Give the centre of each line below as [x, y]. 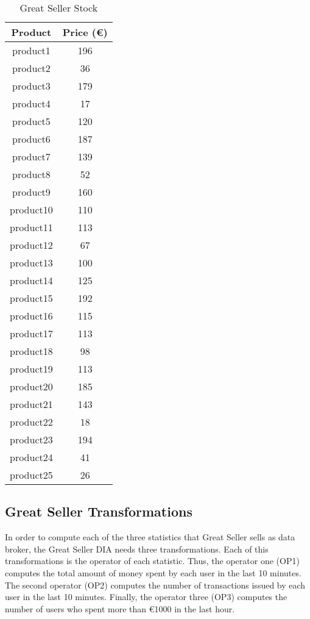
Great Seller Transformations [99, 511]
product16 [31, 316]
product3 [31, 86]
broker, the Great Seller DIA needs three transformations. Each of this [137, 549]
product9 [31, 192]
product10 [31, 209]
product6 [31, 139]
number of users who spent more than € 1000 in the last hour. [120, 608]
